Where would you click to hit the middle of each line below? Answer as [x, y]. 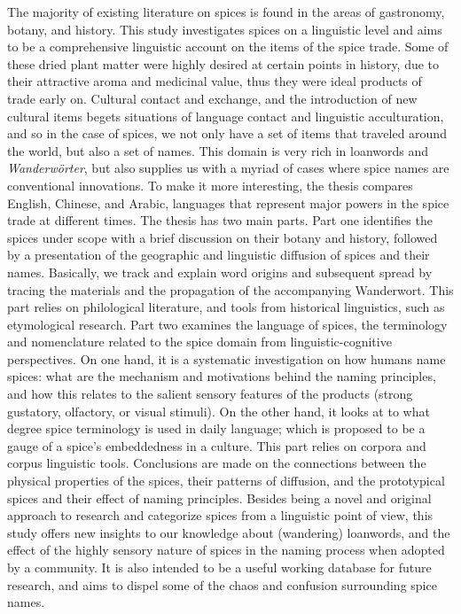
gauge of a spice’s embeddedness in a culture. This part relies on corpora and [217, 445]
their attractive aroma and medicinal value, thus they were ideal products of [215, 81]
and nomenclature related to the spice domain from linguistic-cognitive [199, 342]
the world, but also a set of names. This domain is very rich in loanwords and [218, 150]
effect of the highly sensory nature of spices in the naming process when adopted [226, 550]
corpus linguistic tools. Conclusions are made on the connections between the [217, 463]
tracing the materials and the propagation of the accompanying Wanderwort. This [230, 289]
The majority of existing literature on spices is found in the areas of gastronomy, [226, 12]
